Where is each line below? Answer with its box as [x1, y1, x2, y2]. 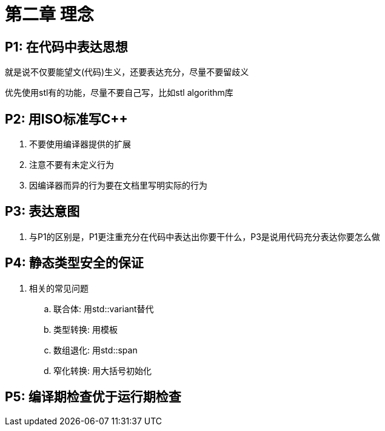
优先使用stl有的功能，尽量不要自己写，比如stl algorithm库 [5, 87, 233, 98]
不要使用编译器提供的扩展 [29, 139, 131, 150]
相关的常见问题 [29, 282, 89, 293]
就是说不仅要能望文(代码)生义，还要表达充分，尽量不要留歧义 [5, 67, 249, 78]
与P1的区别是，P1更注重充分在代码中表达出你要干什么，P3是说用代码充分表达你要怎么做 [29, 231, 380, 242]
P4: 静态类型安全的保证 [5, 255, 144, 271]
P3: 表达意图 [5, 204, 80, 219]
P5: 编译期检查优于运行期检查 [5, 389, 181, 405]
